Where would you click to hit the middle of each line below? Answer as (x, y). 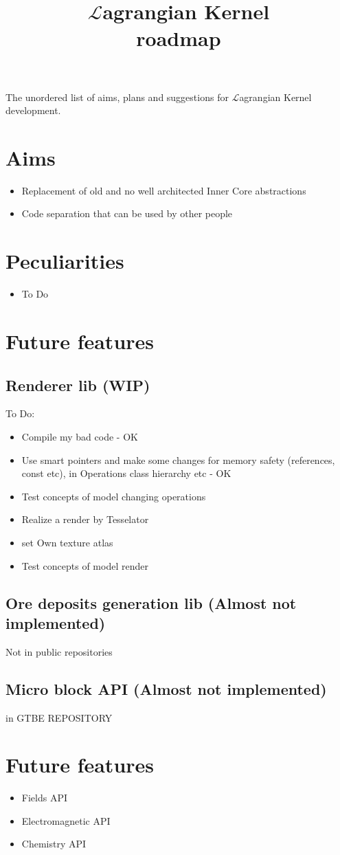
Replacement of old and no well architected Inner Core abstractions (164, 190)
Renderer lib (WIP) (78, 385)
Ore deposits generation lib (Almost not (151, 602)
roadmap (179, 38)
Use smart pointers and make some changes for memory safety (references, (178, 459)
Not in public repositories (59, 651)
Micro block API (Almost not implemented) (166, 688)
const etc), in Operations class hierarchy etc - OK (126, 473)
